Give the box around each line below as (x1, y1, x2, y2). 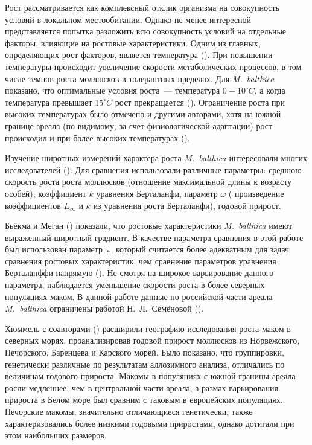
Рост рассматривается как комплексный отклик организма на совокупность (5, 1, 279, 13)
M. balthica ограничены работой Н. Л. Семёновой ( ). (5, 302, 204, 315)
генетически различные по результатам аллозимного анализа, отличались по (5, 357, 285, 370)
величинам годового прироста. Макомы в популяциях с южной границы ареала (5, 370, 296, 382)
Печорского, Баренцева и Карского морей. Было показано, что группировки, (5, 346, 284, 359)
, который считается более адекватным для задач (110, 243, 290, 255)
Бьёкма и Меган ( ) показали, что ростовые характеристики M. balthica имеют (5, 219, 293, 232)
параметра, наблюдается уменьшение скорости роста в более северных (5, 278, 265, 291)
